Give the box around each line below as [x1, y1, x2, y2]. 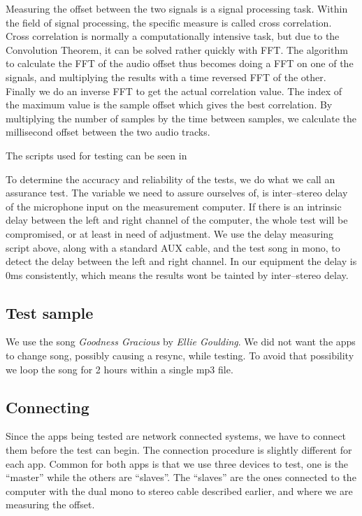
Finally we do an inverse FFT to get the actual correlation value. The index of [6, 83, 342, 98]
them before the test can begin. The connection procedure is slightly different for [6, 443, 352, 457]
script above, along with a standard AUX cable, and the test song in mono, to [6, 240, 340, 255]
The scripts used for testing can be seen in [6, 148, 187, 162]
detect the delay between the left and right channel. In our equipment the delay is [6, 254, 357, 268]
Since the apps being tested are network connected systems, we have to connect [6, 429, 346, 443]
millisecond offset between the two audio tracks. [6, 124, 210, 139]
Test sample [6, 301, 94, 323]
